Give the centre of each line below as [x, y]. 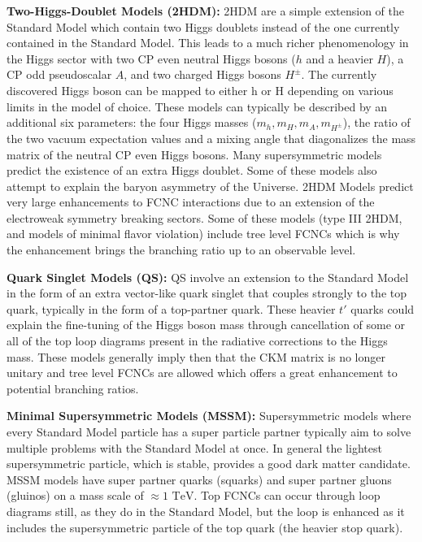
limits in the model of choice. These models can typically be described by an [197, 106]
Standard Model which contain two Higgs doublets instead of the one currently [203, 26]
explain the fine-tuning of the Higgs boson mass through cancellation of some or [206, 325]
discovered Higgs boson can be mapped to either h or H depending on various [200, 90]
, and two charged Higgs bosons [202, 74]
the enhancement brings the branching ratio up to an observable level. [181, 250]
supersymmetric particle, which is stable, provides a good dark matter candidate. [209, 464]
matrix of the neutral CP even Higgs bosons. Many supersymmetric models [194, 154]
